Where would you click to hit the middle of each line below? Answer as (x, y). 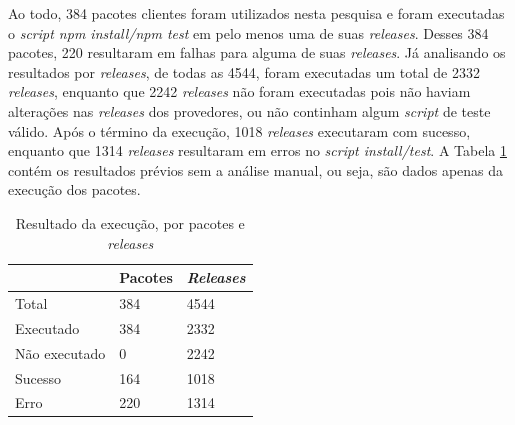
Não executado (60, 352)
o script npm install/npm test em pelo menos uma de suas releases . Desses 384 (248, 32)
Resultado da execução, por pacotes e (130, 222)
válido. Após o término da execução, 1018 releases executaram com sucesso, (239, 130)
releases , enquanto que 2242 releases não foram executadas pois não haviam (239, 91)
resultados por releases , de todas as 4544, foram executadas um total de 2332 (244, 71)
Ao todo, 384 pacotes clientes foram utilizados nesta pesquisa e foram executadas (256, 13)
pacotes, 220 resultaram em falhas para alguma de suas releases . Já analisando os (257, 52)
